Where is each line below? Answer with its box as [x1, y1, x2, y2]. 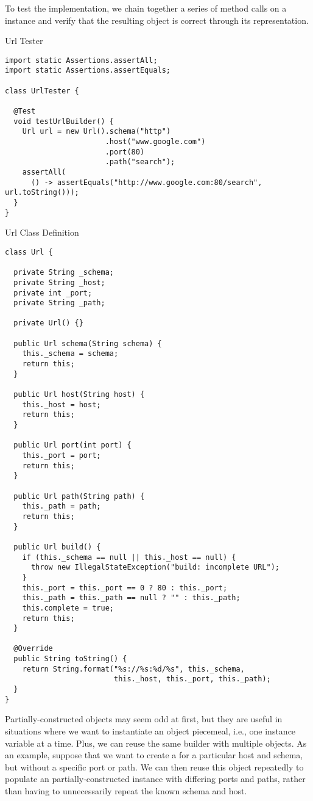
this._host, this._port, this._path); [113, 675, 271, 684]
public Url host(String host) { [13, 390, 145, 399]
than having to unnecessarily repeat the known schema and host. [5, 784, 247, 797]
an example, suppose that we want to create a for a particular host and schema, [5, 748, 303, 761]
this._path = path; [22, 502, 101, 511]
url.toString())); [5, 188, 79, 197]
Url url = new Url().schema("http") [22, 127, 171, 136]
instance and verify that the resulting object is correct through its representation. [5, 13, 309, 26]
